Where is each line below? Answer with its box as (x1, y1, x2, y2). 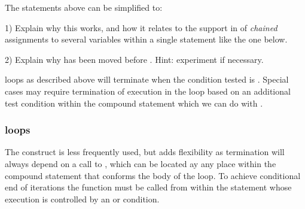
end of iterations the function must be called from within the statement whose (5, 181, 292, 193)
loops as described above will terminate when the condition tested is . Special (5, 73, 289, 86)
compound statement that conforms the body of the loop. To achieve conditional (5, 169, 301, 181)
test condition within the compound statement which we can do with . (5, 96, 263, 109)
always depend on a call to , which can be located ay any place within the (5, 157, 276, 169)
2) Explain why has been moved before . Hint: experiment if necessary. (5, 53, 264, 65)
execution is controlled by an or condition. (5, 192, 160, 205)
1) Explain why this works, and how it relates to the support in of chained (5, 21, 277, 34)
